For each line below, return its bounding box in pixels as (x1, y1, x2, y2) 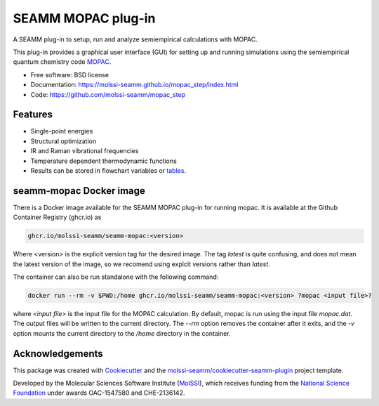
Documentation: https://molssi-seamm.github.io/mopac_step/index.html (30, 81, 239, 89)
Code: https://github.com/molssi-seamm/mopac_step (30, 90, 186, 98)
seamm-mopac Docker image (13, 185, 145, 197)
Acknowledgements (13, 348, 103, 360)
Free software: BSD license (30, 70, 109, 79)
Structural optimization (30, 137, 97, 145)
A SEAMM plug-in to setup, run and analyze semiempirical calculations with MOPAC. (13, 35, 258, 44)
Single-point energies (30, 127, 93, 136)
